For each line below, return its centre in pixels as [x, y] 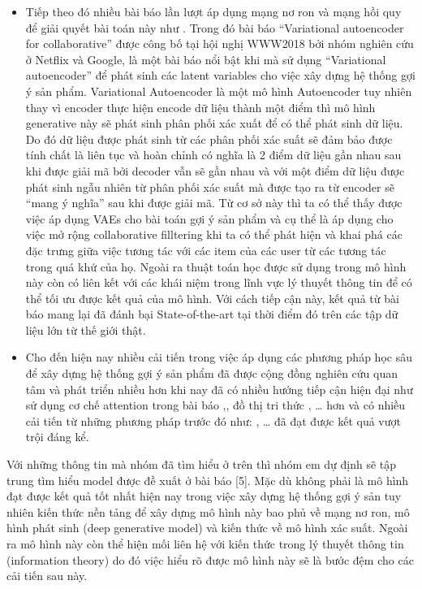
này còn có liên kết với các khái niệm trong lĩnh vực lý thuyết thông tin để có [219, 282]
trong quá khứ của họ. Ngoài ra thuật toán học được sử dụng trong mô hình [216, 266]
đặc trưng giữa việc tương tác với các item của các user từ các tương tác [206, 250]
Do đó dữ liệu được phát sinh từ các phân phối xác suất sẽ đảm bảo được [209, 139]
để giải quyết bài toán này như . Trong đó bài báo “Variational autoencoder [215, 27]
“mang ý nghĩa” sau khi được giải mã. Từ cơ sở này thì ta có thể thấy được [214, 203]
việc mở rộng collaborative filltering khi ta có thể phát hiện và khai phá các [214, 234]
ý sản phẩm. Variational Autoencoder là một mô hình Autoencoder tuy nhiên [219, 91]
